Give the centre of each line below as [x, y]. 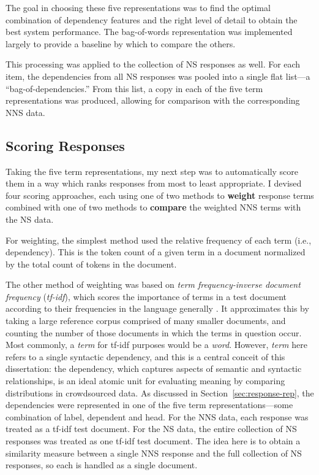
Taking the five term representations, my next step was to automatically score [152, 171]
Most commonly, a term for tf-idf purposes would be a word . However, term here [156, 345]
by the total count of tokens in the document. [91, 264]
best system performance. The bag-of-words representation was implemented [149, 32]
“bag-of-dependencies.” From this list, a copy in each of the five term [134, 88]
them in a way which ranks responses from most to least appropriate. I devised [154, 183]
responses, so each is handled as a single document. [102, 465]
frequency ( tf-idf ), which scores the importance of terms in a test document [146, 296]
